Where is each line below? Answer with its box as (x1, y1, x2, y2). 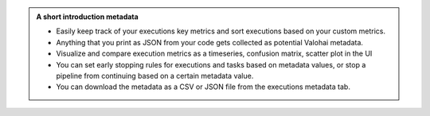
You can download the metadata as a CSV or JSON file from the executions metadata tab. (56, 82, 350, 91)
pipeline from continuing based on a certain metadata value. (56, 71, 254, 80)
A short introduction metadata (36, 12, 139, 21)
